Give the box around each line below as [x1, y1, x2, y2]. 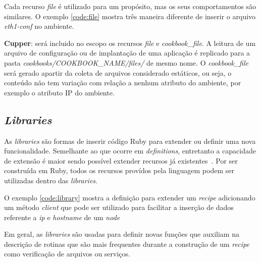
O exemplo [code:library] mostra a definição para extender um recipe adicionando [4, 192, 255, 202]
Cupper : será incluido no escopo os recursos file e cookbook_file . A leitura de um [4, 37, 256, 48]
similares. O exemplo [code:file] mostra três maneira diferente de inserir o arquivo [4, 11, 256, 21]
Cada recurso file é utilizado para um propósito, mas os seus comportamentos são [4, 1, 256, 11]
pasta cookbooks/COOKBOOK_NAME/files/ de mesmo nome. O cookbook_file [4, 57, 249, 68]
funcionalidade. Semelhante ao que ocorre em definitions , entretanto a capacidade [4, 145, 256, 156]
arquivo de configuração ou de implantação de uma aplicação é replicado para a [4, 47, 250, 58]
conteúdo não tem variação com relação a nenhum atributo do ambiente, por [4, 77, 241, 88]
